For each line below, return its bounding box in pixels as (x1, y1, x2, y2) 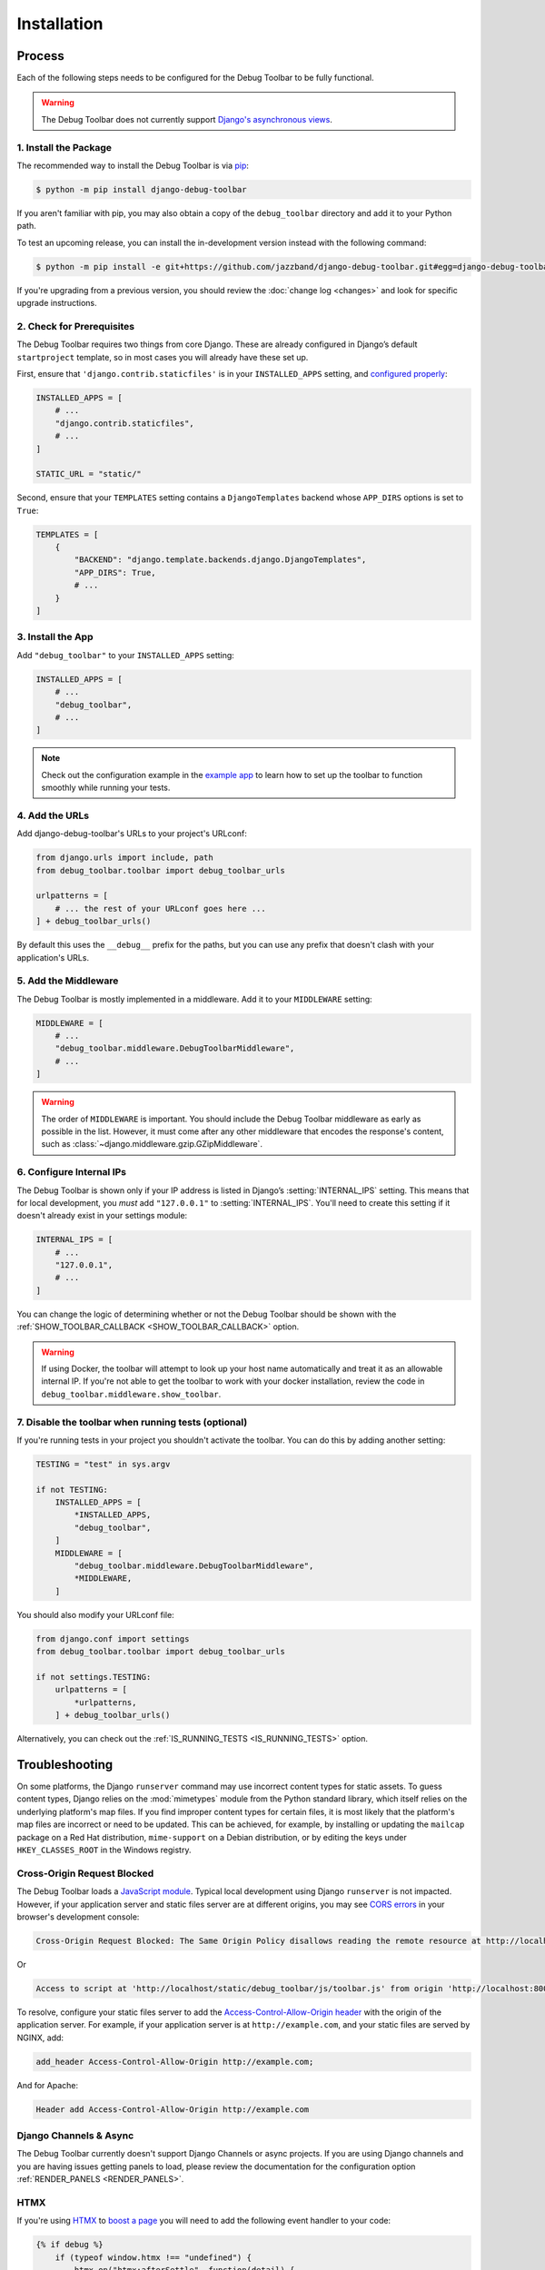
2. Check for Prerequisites (16, 320, 135, 332)
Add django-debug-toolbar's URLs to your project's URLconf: (16, 828, 247, 839)
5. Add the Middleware (16, 974, 119, 987)
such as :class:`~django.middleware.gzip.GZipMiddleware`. (41, 1139, 263, 1150)
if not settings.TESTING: (35, 1672, 152, 1682)
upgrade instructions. (16, 298, 97, 309)
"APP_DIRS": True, (74, 567, 156, 577)
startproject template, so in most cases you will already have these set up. (16, 351, 309, 362)
